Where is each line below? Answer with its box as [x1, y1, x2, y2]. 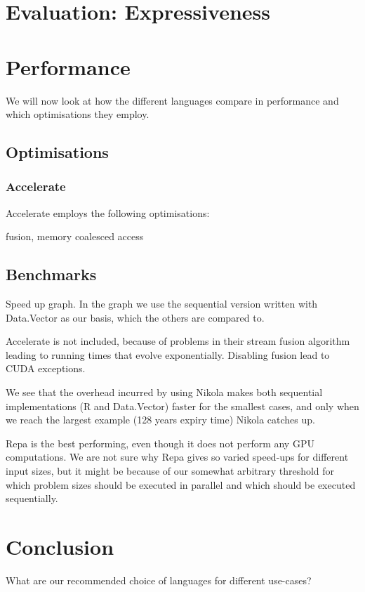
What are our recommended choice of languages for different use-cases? [6, 572, 312, 587]
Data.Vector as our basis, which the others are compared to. [6, 310, 265, 324]
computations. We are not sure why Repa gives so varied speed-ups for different [6, 449, 349, 464]
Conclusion [6, 532, 114, 560]
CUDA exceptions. [6, 361, 86, 376]
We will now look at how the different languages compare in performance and [6, 93, 339, 107]
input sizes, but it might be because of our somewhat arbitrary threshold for [6, 463, 335, 478]
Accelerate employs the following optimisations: [6, 205, 210, 220]
